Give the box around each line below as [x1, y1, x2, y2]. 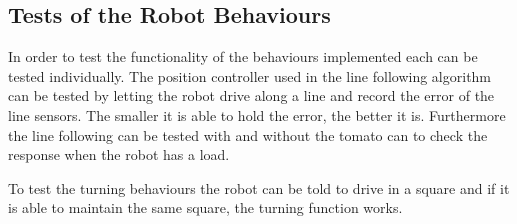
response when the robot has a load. [8, 144, 230, 165]
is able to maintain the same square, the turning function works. [8, 197, 403, 218]
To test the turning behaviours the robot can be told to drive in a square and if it [8, 177, 510, 198]
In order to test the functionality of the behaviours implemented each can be [8, 46, 478, 67]
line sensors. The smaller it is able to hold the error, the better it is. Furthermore [8, 104, 506, 125]
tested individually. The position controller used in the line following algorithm [8, 65, 492, 86]
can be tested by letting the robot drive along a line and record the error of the [8, 85, 495, 106]
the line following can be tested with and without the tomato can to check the [8, 124, 488, 145]
